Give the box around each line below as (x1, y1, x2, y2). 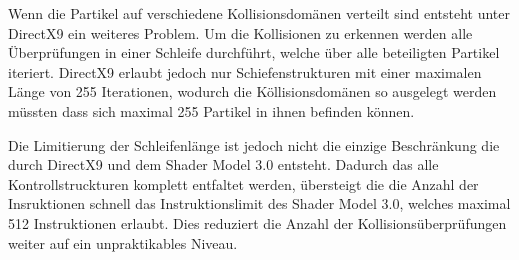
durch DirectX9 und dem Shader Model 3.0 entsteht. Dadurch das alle (8, 154, 439, 175)
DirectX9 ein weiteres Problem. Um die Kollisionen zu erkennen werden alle (8, 22, 473, 43)
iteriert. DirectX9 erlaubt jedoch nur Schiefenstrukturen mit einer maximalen (8, 61, 482, 82)
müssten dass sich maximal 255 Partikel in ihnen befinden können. (8, 100, 415, 121)
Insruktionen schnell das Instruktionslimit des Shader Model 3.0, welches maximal (8, 193, 511, 214)
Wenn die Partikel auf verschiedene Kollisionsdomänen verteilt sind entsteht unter (8, 3, 511, 23)
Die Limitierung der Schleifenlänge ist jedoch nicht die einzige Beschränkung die (8, 134, 500, 155)
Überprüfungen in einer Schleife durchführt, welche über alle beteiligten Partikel (8, 42, 500, 63)
